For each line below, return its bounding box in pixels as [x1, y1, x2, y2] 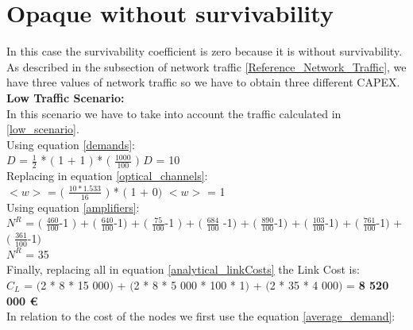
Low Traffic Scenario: [6, 89, 125, 106]
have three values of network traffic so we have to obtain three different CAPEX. [6, 74, 400, 90]
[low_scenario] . [6, 121, 79, 137]
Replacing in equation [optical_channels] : [6, 167, 208, 184]
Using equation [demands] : [6, 136, 135, 152]
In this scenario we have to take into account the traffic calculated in [6, 105, 342, 121]
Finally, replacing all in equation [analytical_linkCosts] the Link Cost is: [6, 261, 360, 278]
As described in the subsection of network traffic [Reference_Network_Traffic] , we [6, 58, 407, 75]
